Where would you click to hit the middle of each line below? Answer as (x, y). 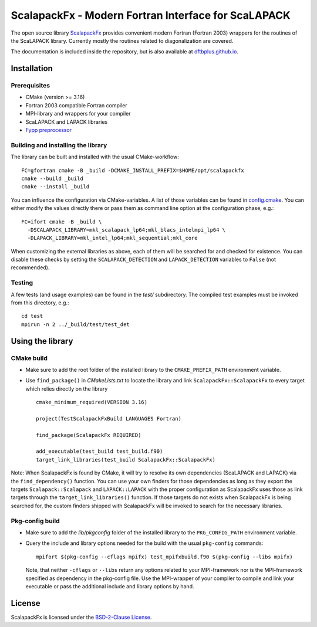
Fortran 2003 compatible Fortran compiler (76, 105)
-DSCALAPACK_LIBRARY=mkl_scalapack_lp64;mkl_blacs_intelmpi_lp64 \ (127, 230)
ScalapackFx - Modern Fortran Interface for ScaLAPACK (151, 15)
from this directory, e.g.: (40, 303)
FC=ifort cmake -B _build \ (62, 222)
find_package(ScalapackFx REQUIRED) (89, 435)
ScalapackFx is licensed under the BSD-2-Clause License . (81, 617)
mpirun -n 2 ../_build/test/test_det (76, 324)
